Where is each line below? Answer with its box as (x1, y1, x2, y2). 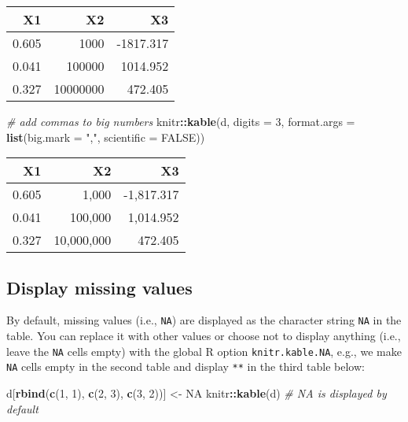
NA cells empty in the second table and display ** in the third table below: (6, 358, 365, 375)
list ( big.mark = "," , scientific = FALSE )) (6, 128, 205, 145)
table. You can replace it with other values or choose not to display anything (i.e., (6, 328, 401, 344)
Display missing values (6, 275, 193, 299)
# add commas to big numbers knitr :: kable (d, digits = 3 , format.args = (6, 113, 355, 129)
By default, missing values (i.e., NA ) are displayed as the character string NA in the (6, 312, 402, 328)
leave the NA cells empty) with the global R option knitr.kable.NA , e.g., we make (6, 342, 402, 359)
